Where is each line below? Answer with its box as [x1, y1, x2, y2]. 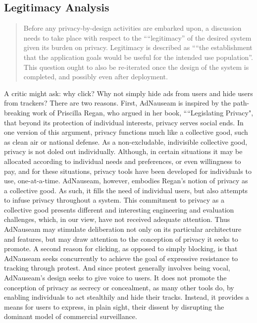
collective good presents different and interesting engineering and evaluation [4, 204, 234, 215]
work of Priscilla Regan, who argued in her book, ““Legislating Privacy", [32, 107, 254, 117]
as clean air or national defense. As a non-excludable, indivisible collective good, [4, 136, 248, 147]
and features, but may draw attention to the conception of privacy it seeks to [4, 233, 238, 244]
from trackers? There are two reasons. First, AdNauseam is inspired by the [4, 98, 231, 108]
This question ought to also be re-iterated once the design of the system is [23, 61, 249, 72]
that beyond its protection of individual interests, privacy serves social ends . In [4, 117, 244, 127]
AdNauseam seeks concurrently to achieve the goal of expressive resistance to [4, 253, 238, 263]
